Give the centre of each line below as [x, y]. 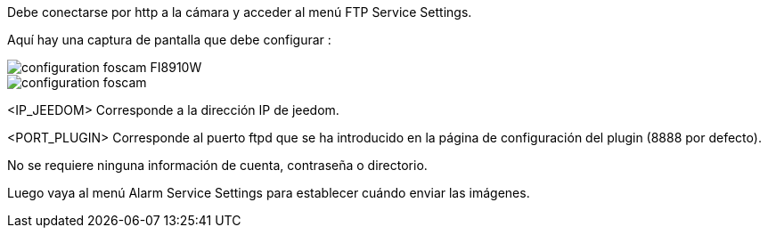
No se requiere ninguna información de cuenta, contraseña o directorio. [217, 165]
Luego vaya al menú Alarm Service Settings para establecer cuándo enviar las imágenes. [269, 193]
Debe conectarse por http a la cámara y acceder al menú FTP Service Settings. [240, 12]
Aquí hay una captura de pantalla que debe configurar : [169, 40]
